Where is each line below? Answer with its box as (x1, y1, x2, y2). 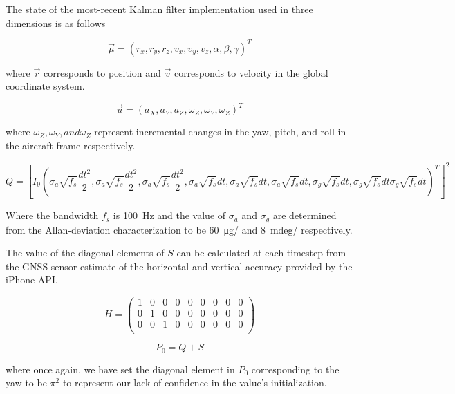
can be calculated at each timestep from (176, 245, 346, 260)
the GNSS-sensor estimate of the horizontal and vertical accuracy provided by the (6, 259, 353, 273)
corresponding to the (251, 362, 340, 376)
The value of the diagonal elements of (6, 245, 165, 260)
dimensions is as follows (6, 15, 106, 30)
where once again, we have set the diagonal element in (6, 362, 235, 376)
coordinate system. (6, 79, 85, 93)
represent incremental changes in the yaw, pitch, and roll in (94, 124, 346, 139)
